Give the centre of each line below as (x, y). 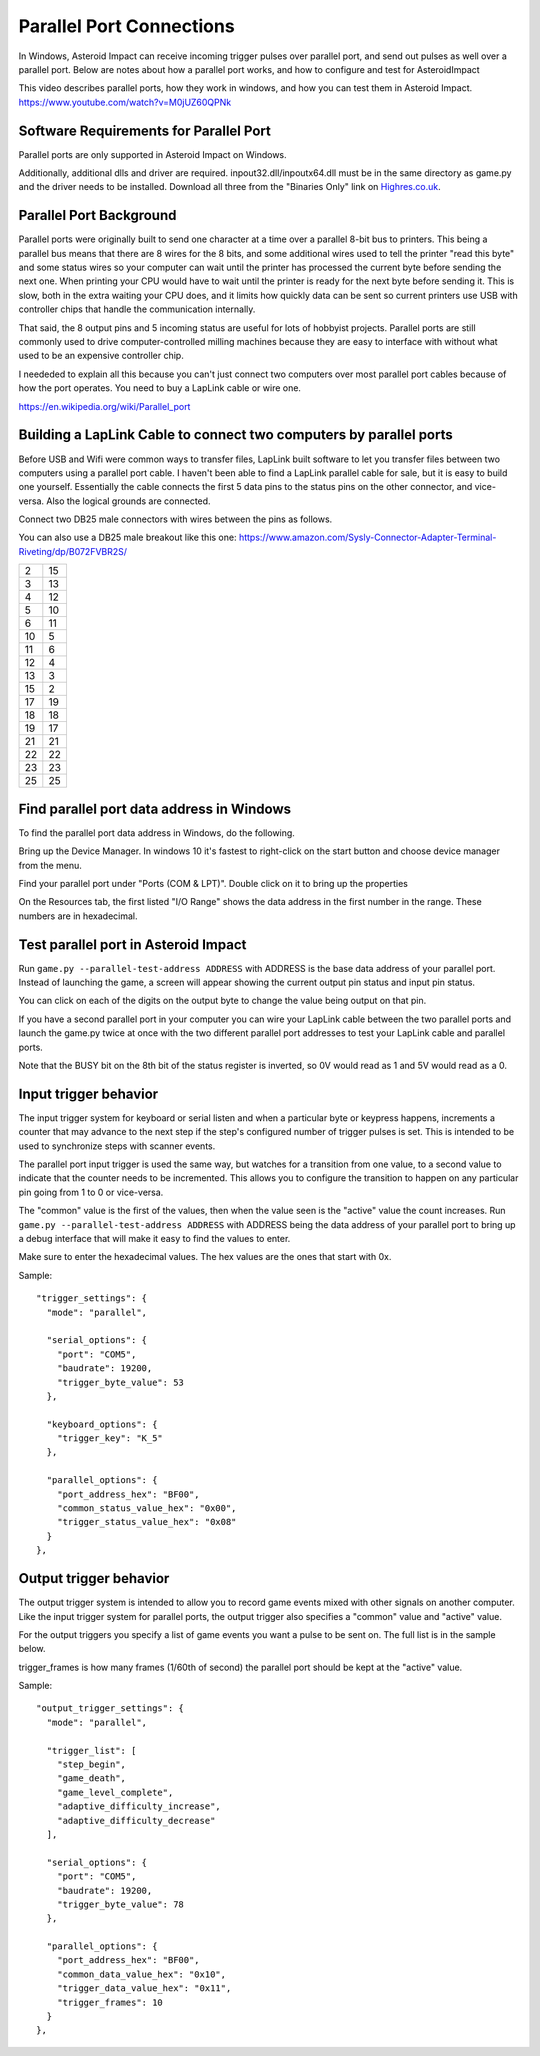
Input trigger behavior (88, 1093)
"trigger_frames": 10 (110, 2002)
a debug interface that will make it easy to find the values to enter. (154, 1238)
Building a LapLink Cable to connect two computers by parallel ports (236, 435)
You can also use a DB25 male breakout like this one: (127, 537)
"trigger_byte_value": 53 (120, 1382)
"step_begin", (91, 1764)
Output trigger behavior (94, 1578)
